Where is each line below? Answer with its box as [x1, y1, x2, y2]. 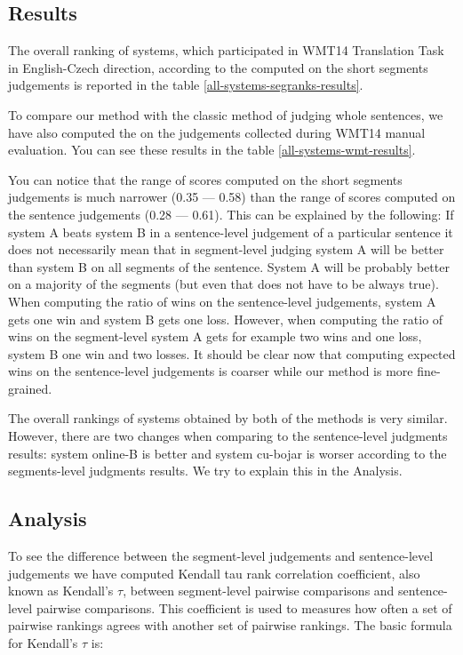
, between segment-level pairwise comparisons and [123, 581, 395, 600]
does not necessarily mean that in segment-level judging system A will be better [8, 240, 444, 259]
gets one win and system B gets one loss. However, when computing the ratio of [8, 309, 443, 328]
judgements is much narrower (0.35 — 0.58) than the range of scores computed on [8, 188, 456, 206]
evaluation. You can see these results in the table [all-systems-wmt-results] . [8, 140, 416, 159]
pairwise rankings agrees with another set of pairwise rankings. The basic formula [8, 616, 452, 635]
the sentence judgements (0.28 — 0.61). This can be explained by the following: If [8, 204, 454, 223]
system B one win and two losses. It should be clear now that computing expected [8, 344, 456, 363]
